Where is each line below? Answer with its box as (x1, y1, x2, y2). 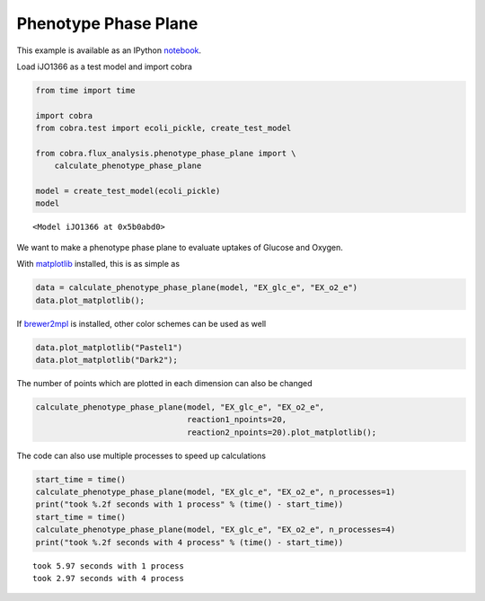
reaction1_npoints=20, (187, 414, 287, 425)
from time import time (35, 85, 136, 95)
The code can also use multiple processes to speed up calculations (16, 450, 267, 461)
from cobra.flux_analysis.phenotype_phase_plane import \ (35, 148, 296, 158)
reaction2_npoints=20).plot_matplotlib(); (187, 427, 377, 437)
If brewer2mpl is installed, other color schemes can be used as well (16, 318, 267, 329)
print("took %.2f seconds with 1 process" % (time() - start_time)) (35, 499, 344, 509)
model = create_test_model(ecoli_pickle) (35, 186, 221, 197)
